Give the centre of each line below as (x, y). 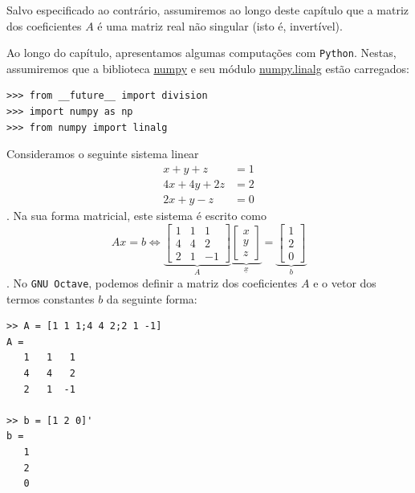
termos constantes (51, 298)
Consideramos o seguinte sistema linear (103, 154)
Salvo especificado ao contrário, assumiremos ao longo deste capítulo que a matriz (208, 10)
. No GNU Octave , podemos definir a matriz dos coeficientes (152, 283)
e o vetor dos (345, 283)
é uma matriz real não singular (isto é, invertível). (220, 25)
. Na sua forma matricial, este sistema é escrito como (136, 215)
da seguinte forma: (152, 298)
